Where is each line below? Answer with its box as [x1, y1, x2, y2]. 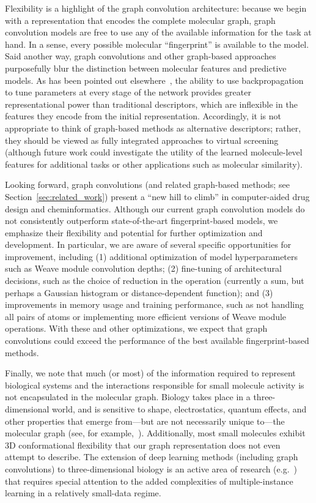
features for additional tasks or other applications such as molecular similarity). [5, 157, 303, 170]
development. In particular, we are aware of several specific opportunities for [5, 238, 292, 251]
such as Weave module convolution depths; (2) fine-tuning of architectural [5, 262, 282, 275]
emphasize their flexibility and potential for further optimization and [5, 226, 263, 239]
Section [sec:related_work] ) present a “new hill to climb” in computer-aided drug [5, 190, 310, 203]
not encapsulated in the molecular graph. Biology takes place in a [5, 390, 251, 403]
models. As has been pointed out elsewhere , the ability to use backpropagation [5, 73, 304, 86]
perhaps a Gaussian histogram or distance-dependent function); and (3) [5, 286, 273, 299]
